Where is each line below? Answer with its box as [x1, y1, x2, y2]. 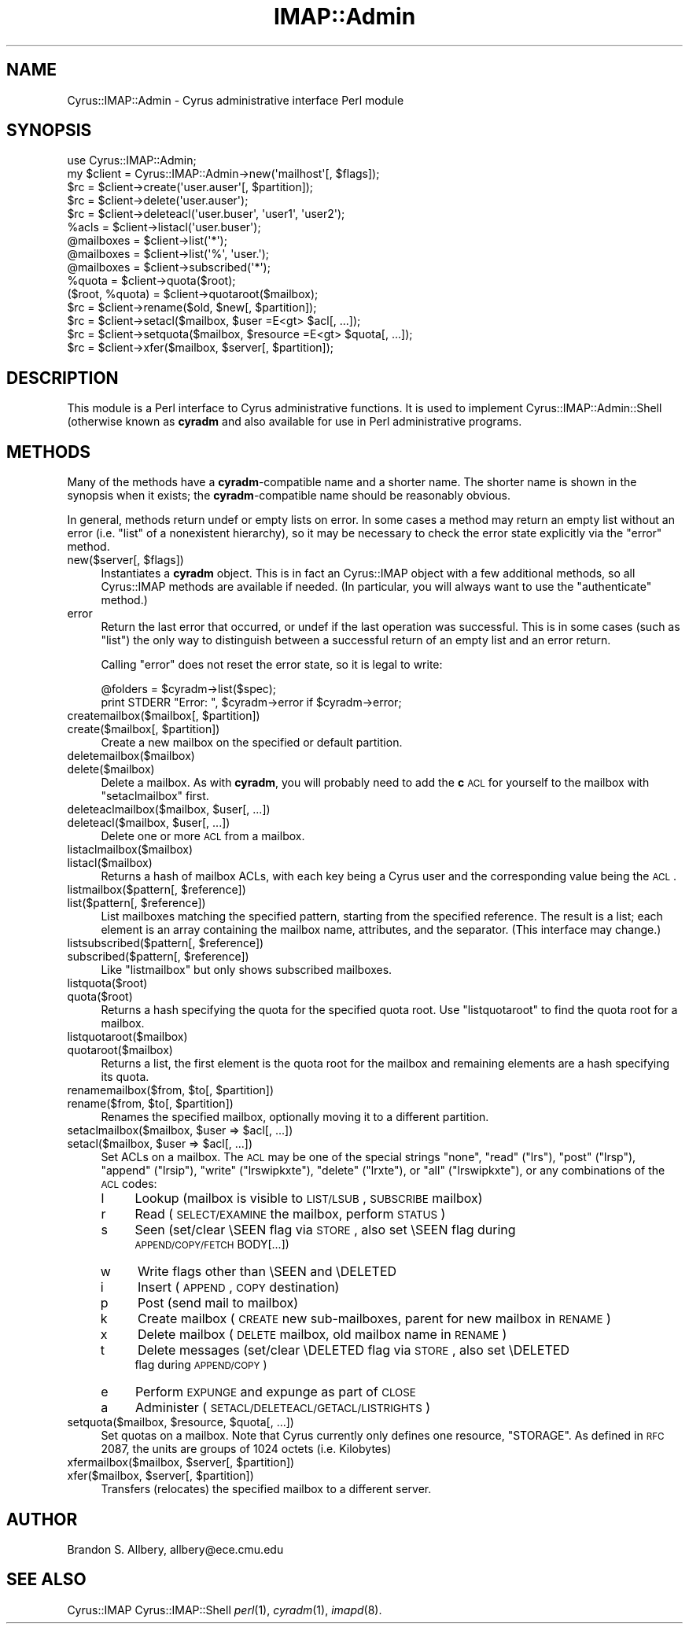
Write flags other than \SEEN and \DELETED [137, 1263, 397, 1280]
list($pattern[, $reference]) [67, 896, 206, 910]
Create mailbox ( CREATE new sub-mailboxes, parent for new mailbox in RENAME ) [137, 1311, 611, 1327]
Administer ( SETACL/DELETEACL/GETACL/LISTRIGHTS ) [134, 1400, 431, 1416]
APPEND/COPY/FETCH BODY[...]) [134, 1237, 289, 1252]
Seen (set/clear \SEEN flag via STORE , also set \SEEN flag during [134, 1222, 516, 1238]
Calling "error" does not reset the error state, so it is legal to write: [101, 658, 443, 672]
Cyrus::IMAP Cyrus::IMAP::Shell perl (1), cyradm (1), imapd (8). [67, 1602, 382, 1617]
